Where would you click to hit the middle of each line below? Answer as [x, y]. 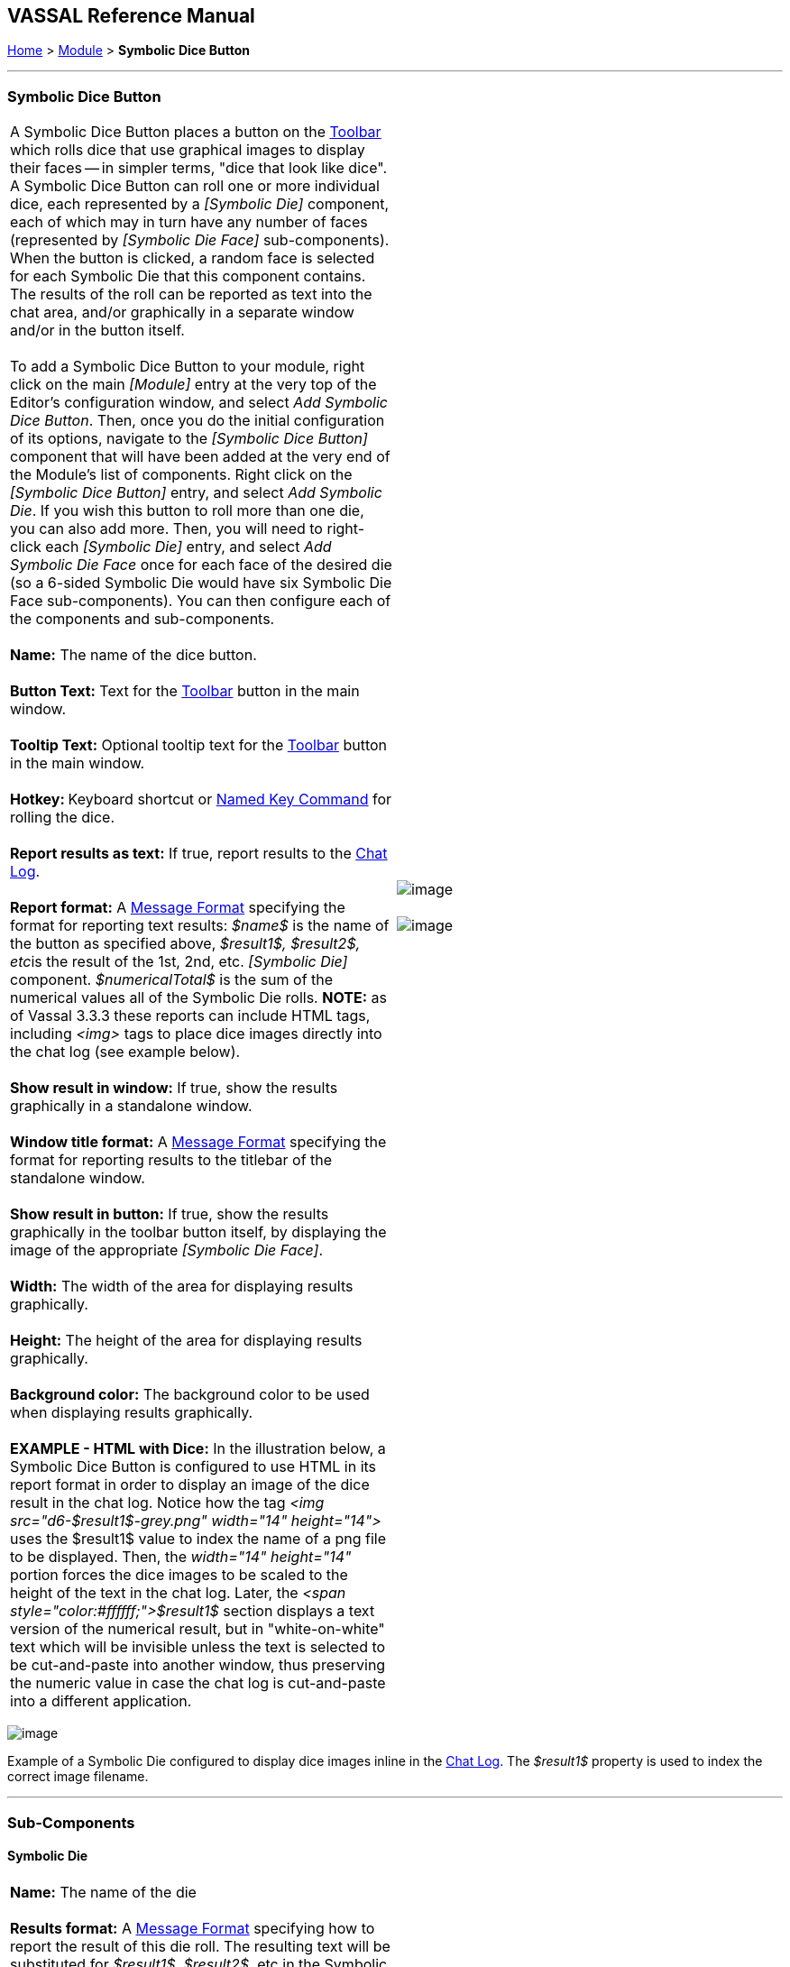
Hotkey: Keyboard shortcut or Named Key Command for [201, 800]
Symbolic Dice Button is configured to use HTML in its [193, 1467]
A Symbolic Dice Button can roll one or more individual [195, 186]
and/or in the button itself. [97, 331]
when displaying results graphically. [132, 1413]
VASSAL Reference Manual [131, 16]
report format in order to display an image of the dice [190, 1485]
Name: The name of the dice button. [133, 655]
